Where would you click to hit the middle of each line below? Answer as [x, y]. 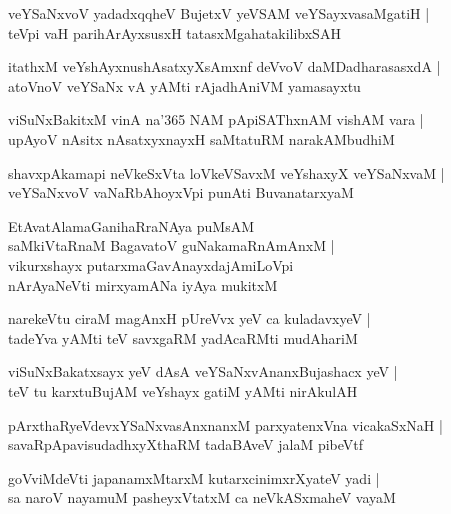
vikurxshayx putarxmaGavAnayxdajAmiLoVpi [151, 264]
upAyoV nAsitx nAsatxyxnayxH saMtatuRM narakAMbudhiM [201, 138]
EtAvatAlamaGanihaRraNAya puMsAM [131, 225]
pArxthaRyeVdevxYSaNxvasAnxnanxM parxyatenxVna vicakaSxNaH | [225, 424]
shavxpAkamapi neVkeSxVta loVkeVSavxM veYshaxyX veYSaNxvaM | [226, 172]
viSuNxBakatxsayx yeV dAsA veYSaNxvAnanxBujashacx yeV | [203, 371]
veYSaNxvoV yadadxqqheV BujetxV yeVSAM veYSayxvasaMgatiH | [219, 13]
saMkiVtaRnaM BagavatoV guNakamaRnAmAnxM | [171, 245]
